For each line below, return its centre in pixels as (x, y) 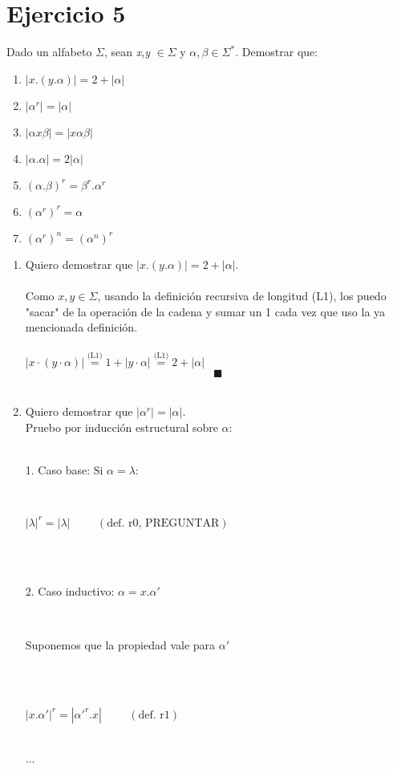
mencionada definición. (81, 327)
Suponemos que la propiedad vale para (120, 644)
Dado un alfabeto (49, 52)
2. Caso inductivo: (70, 590)
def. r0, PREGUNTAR (163, 523)
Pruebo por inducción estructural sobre (122, 427)
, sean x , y (127, 52)
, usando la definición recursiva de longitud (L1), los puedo (242, 295)
